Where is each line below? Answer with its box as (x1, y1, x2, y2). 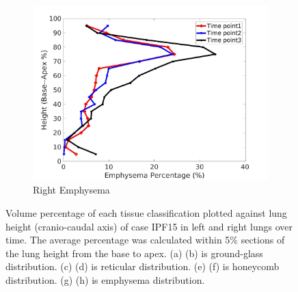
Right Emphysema (33, 183, 110, 197)
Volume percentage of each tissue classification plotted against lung (5, 206, 287, 220)
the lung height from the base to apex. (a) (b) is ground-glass (5, 245, 263, 260)
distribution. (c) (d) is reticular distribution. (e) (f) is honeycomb (5, 259, 280, 274)
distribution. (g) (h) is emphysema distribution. (5, 273, 205, 287)
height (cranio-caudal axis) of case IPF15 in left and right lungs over (5, 219, 293, 233)
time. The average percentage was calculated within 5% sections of (5, 233, 285, 247)
